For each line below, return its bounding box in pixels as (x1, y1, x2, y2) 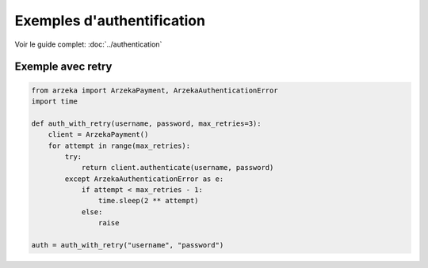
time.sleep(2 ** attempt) (97, 196, 199, 206)
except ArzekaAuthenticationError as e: (64, 174, 224, 183)
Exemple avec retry (14, 60, 113, 74)
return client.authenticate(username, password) (81, 163, 274, 172)
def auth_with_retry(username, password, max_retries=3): (31, 119, 262, 128)
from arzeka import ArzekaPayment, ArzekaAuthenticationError (31, 85, 278, 95)
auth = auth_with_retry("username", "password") (31, 241, 224, 250)
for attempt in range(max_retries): (48, 141, 190, 150)
